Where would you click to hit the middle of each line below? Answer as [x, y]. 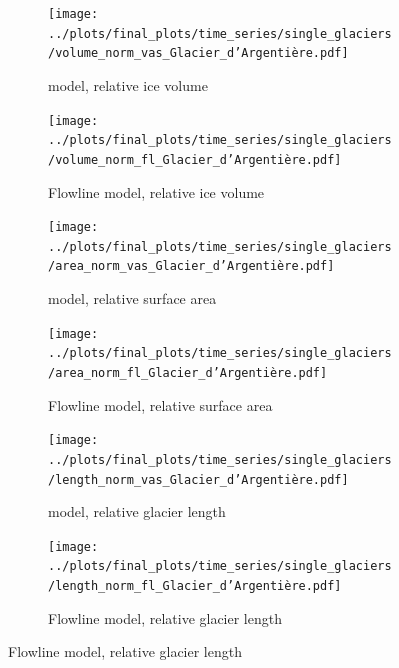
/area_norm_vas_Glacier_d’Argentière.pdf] [191, 266]
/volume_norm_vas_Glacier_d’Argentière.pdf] [198, 53]
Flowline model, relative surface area [160, 404]
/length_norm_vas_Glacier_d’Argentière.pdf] [198, 479]
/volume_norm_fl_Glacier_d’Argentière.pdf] [195, 159]
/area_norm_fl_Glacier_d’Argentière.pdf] [188, 373]
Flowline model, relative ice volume [156, 191]
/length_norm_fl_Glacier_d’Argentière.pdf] [195, 586]
